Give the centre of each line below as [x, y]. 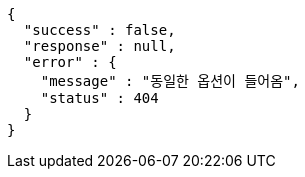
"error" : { [70, 62]
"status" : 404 [99, 98]
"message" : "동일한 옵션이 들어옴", [170, 81]
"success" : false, [99, 30]
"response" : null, [99, 46]
